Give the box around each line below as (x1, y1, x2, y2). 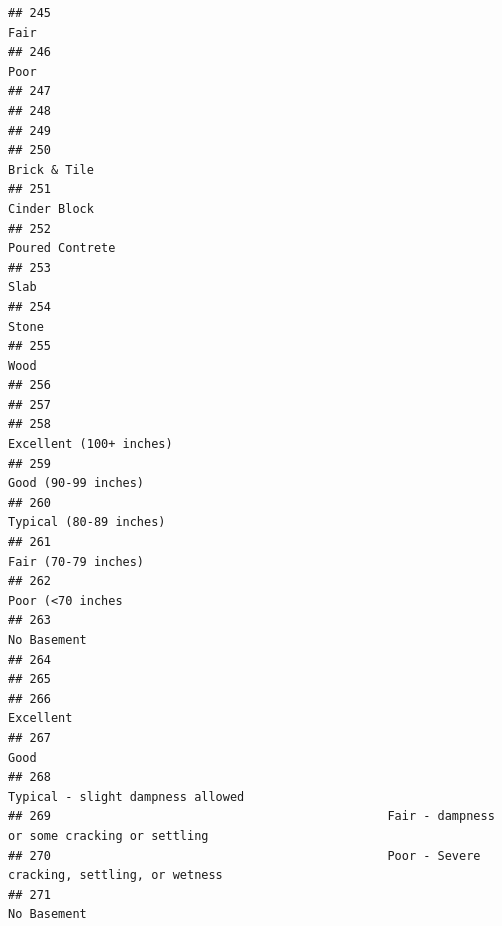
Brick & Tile (8, 162, 94, 177)
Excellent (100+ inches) (8, 437, 173, 452)
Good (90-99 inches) (8, 476, 145, 491)
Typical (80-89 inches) (8, 515, 166, 530)
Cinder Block (8, 201, 94, 216)
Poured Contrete (8, 241, 116, 256)
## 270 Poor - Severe (8, 848, 481, 863)
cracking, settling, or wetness (8, 868, 223, 883)
